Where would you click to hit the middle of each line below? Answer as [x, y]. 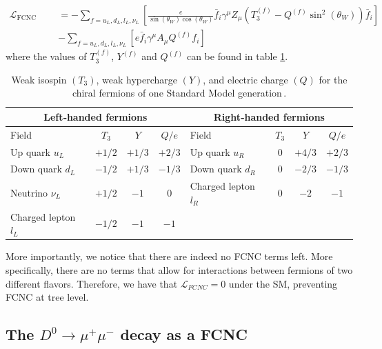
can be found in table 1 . [237, 56]
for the [333, 79]
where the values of [46, 56]
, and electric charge [245, 79]
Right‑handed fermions [269, 116]
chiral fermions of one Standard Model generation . [179, 93]
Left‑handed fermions [95, 116]
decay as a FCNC [184, 334]
